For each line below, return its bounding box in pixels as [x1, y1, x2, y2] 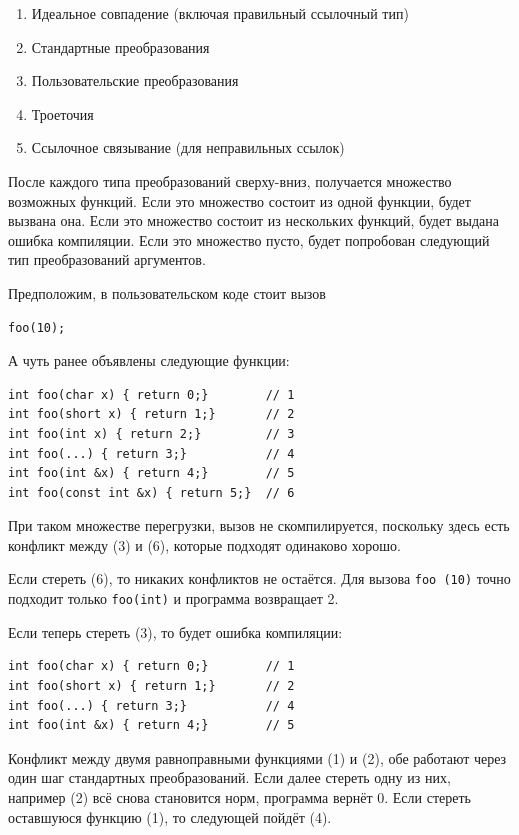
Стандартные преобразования [31, 36, 210, 57]
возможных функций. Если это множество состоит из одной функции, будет [8, 190, 471, 211]
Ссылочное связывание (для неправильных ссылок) [31, 137, 345, 158]
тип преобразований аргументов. [8, 249, 206, 270]
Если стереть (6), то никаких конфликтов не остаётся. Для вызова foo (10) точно [8, 568, 511, 589]
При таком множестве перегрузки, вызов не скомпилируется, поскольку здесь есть [8, 515, 510, 536]
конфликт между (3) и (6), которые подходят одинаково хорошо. [8, 534, 401, 555]
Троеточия [31, 103, 94, 124]
